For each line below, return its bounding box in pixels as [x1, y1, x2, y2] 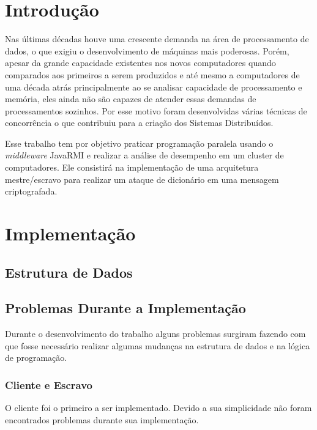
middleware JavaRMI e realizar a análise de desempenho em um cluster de [5, 149, 284, 161]
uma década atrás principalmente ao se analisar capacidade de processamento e [5, 80, 302, 93]
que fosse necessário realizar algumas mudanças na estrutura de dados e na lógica [5, 339, 310, 352]
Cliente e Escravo [5, 377, 93, 392]
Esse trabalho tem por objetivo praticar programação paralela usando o [5, 136, 274, 149]
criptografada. [5, 185, 58, 198]
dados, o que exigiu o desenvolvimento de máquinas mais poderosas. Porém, [5, 44, 289, 57]
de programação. [5, 351, 67, 364]
